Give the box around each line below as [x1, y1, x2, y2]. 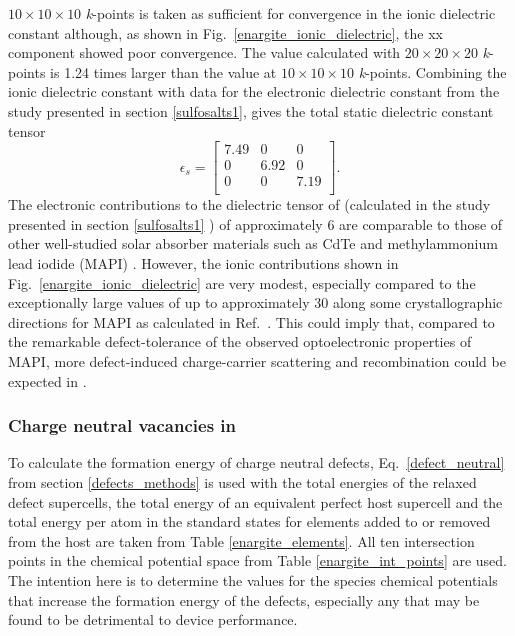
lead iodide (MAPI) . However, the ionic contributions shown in [8, 253, 399, 274]
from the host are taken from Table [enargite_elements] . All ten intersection [8, 530, 475, 551]
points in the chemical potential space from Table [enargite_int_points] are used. [8, 550, 508, 571]
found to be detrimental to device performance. [8, 609, 298, 630]
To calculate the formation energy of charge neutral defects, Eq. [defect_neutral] [8, 452, 505, 473]
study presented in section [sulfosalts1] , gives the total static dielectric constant [8, 100, 494, 121]
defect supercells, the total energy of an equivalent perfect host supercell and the [8, 491, 503, 512]
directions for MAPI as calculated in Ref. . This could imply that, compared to [8, 311, 495, 332]
